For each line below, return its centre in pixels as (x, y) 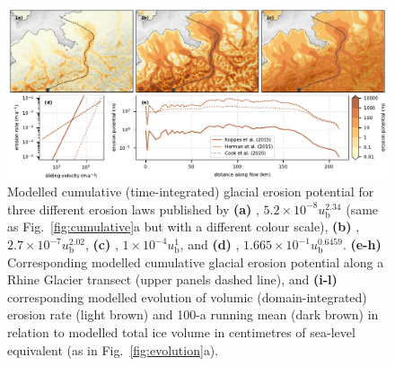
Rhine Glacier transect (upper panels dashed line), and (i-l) (172, 279)
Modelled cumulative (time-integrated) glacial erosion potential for (191, 192)
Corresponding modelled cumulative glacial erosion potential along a (196, 261)
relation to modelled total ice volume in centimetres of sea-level (181, 332)
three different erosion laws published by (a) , (133, 209)
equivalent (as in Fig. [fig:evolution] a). (113, 349)
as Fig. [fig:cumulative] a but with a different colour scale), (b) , (184, 227)
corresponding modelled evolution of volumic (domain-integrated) (187, 296)
